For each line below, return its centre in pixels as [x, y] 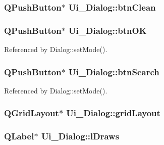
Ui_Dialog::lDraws [80, 136]
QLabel [19, 136]
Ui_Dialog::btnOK [108, 30]
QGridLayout [32, 113]
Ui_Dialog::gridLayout [113, 113]
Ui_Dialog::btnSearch [114, 71]
